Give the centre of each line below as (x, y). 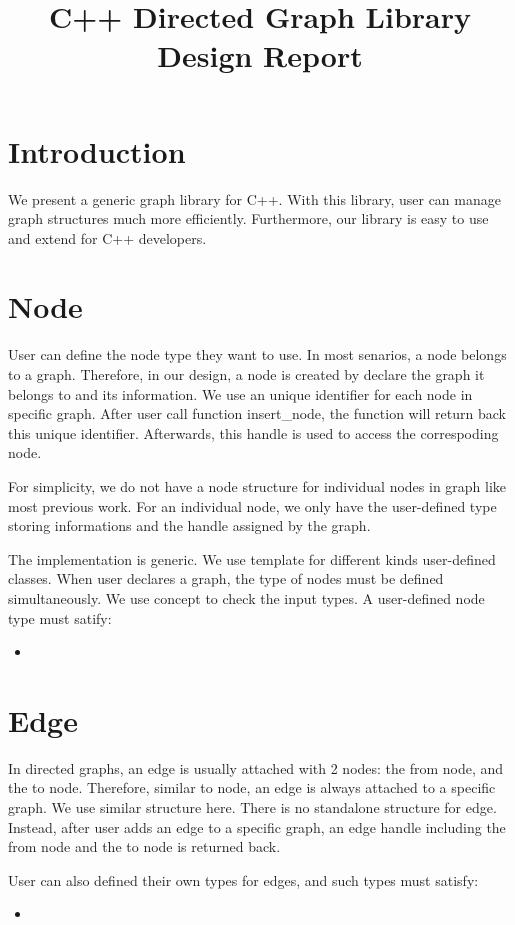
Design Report (260, 55)
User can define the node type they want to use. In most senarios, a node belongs (257, 354)
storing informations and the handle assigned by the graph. (189, 525)
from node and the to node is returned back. (144, 846)
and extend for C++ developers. (107, 237)
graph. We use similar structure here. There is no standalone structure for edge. (252, 807)
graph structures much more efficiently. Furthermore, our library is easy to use (248, 218)
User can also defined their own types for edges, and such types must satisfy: (243, 879)
